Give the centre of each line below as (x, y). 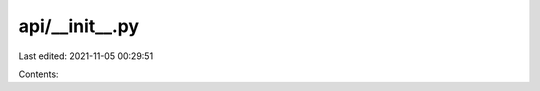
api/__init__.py (79, 26)
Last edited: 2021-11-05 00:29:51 (86, 56)
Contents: (38, 74)
